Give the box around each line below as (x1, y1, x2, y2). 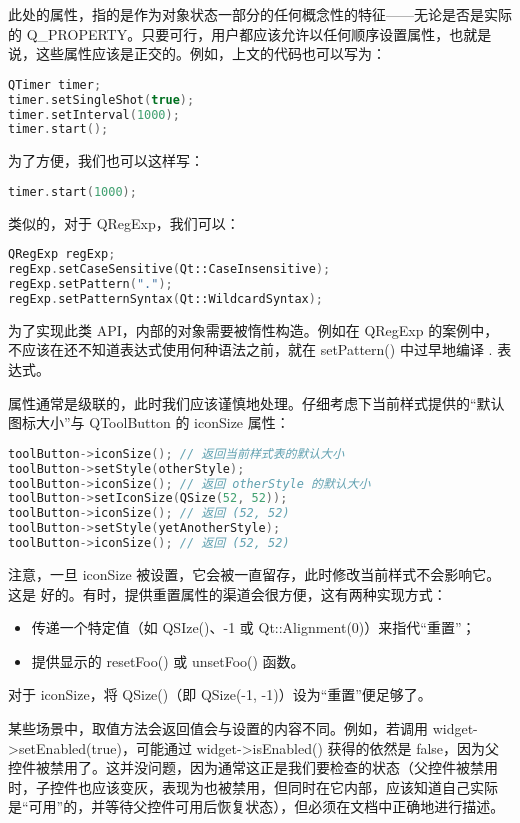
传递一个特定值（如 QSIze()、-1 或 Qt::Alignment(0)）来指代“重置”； (31, 617, 476, 638)
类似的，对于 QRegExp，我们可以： (8, 212, 240, 233)
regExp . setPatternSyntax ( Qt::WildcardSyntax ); (8, 291, 324, 306)
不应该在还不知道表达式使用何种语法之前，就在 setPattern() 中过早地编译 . (8, 339, 493, 360)
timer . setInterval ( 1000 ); (8, 107, 180, 122)
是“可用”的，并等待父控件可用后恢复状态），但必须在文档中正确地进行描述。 (8, 796, 505, 817)
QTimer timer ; (8, 77, 102, 92)
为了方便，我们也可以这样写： (8, 150, 204, 171)
